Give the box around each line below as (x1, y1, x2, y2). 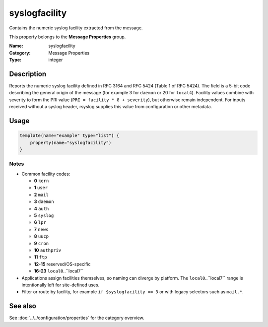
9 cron (34, 240, 49, 246)
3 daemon (34, 198, 54, 204)
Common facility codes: (21, 171, 70, 177)
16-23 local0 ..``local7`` (34, 268, 84, 274)
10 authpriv (34, 247, 62, 253)
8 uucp (34, 233, 49, 239)
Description (9, 69, 47, 78)
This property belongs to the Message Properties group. (9, 34, 126, 40)
